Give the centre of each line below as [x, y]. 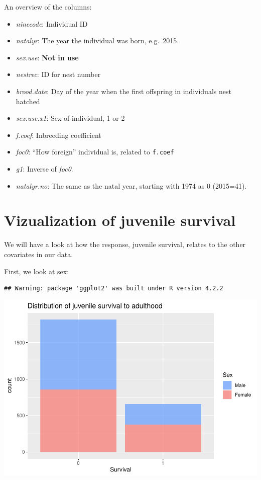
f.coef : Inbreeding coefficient [58, 135]
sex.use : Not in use [47, 57]
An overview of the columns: [48, 7]
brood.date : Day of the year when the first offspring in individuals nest [123, 91]
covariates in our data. [39, 254]
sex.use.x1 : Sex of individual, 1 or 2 [70, 118]
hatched [28, 101]
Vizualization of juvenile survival [120, 220]
